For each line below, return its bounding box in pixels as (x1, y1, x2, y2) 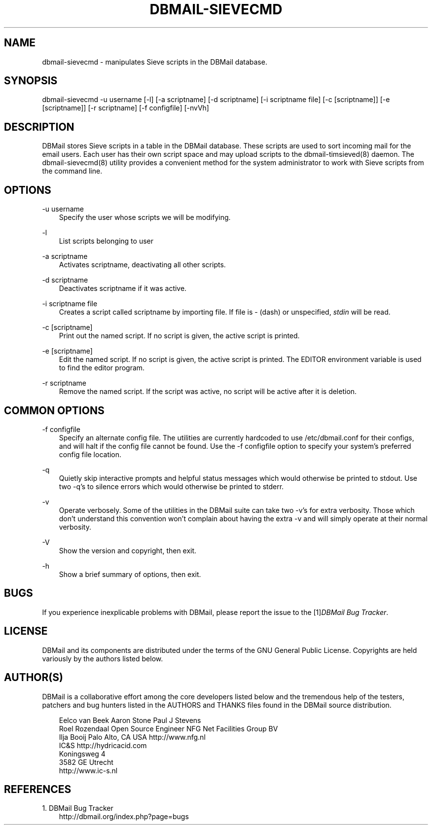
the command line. (42, 167, 103, 176)
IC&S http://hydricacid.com (59, 741, 147, 750)
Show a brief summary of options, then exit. (59, 570, 201, 578)
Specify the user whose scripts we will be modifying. (59, 213, 231, 222)
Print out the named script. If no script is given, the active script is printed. (59, 331, 300, 340)
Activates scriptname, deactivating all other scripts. (59, 260, 226, 269)
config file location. (59, 450, 122, 459)
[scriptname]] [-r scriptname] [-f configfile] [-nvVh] (42, 104, 209, 112)
